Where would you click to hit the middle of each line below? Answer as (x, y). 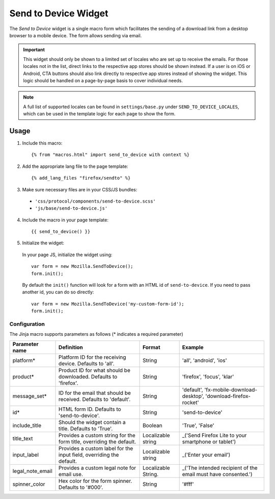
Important (34, 50)
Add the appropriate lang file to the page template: (75, 166)
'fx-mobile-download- (231, 389)
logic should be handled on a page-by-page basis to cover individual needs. (103, 80)
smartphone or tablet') (209, 441)
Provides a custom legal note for (98, 468)
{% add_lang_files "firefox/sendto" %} (81, 178)
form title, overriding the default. (98, 441)
